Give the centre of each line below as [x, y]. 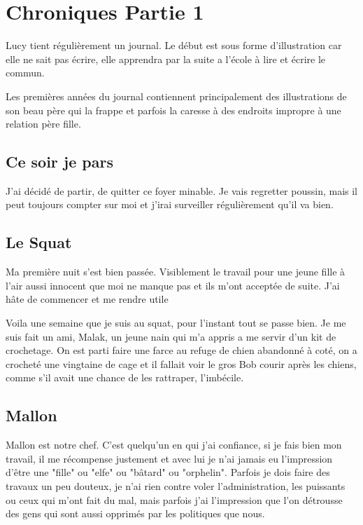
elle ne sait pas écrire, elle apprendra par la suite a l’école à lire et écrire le [166, 59]
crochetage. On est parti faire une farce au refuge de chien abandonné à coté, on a [181, 350]
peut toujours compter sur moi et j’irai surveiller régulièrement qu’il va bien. [170, 204]
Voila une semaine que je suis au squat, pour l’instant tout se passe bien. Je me [176, 323]
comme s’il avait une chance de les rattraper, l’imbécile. [125, 377]
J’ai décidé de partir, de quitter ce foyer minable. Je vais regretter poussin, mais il [182, 190]
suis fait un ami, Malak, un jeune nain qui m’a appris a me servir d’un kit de [171, 336]
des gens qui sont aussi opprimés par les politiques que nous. [135, 513]
